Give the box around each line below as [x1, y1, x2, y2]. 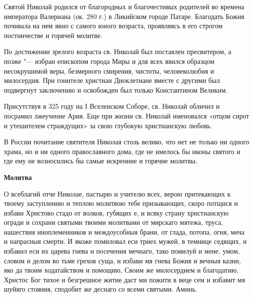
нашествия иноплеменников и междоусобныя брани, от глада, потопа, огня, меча [4, 226, 245, 237]
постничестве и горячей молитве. [4, 30, 102, 40]
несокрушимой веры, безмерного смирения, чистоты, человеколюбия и [4, 65, 214, 76]
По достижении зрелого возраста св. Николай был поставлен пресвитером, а [4, 46, 232, 57]
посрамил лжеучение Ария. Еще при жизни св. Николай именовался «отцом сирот [4, 110, 249, 120]
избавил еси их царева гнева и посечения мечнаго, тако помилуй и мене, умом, [4, 246, 240, 256]
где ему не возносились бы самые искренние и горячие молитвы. [4, 156, 198, 166]
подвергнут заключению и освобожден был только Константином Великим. [4, 84, 228, 95]
